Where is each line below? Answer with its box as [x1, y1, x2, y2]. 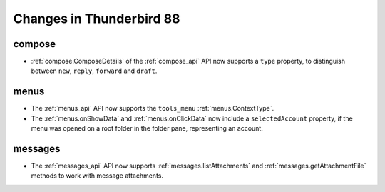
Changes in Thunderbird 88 [13, 11, 181, 26]
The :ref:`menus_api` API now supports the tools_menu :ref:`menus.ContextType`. [31, 104, 274, 113]
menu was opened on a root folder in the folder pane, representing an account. [31, 124, 263, 133]
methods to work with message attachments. [31, 171, 164, 180]
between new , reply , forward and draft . [31, 66, 158, 75]
